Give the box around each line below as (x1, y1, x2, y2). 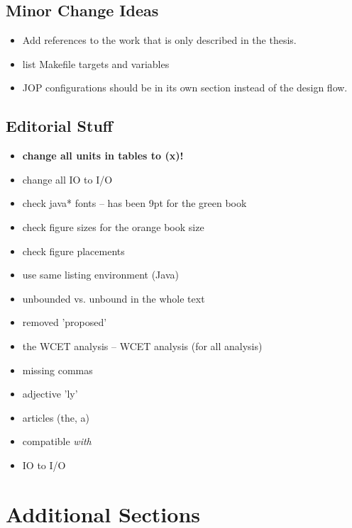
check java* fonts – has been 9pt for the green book (22, 196, 247, 210)
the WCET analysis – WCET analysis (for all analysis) (22, 338, 263, 353)
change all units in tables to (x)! (22, 148, 184, 163)
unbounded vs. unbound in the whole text (22, 291, 205, 305)
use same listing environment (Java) (22, 267, 179, 282)
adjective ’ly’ (22, 386, 78, 401)
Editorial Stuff (6, 115, 113, 137)
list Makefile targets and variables (22, 56, 170, 71)
